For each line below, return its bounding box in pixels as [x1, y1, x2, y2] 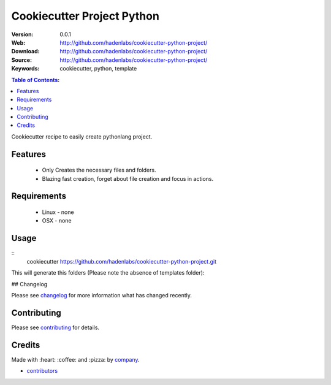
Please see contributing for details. [11, 324, 100, 331]
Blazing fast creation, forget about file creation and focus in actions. [42, 175, 214, 182]
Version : [11, 31, 34, 38]
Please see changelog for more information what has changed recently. [11, 291, 192, 299]
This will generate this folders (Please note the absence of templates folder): [11, 269, 205, 276]
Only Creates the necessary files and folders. [42, 166, 156, 174]
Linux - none [42, 208, 74, 216]
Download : [11, 48, 40, 55]
